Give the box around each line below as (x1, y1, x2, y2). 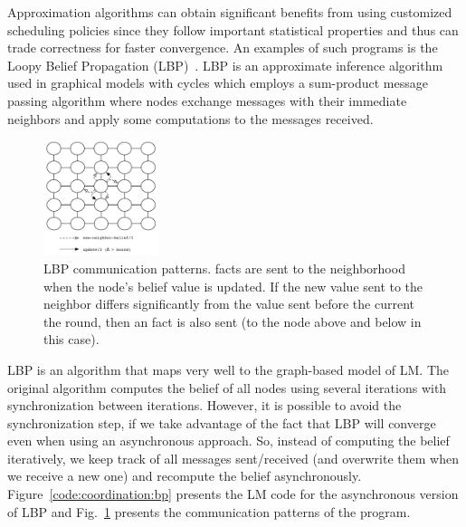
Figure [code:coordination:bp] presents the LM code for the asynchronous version (7, 484, 459, 503)
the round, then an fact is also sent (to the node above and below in (43, 311, 422, 331)
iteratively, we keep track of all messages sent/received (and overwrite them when (7, 448, 459, 467)
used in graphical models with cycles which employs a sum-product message (7, 73, 428, 92)
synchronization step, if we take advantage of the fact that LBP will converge (7, 413, 436, 432)
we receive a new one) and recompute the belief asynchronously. (7, 466, 362, 485)
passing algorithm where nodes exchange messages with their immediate (7, 91, 407, 110)
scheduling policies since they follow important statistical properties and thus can (7, 20, 459, 39)
